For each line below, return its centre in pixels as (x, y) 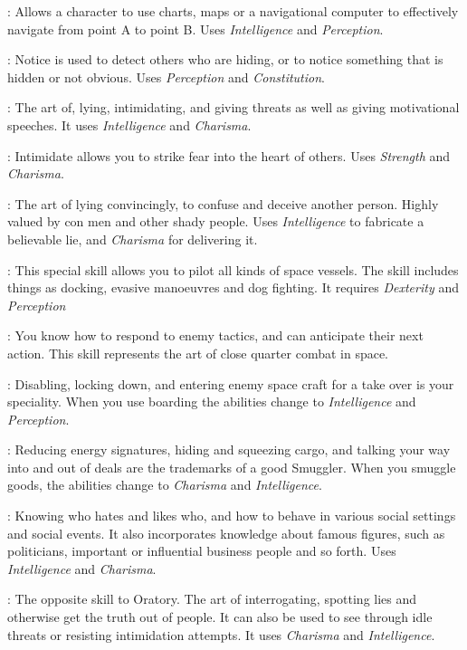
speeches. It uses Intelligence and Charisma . (129, 124)
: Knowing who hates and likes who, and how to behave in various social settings (232, 516)
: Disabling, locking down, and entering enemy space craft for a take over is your (231, 383)
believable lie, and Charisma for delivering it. (133, 239)
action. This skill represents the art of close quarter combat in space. (198, 353)
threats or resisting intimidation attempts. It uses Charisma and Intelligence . (221, 634)
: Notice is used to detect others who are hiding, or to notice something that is (225, 59)
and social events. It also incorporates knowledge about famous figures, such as (226, 533)
